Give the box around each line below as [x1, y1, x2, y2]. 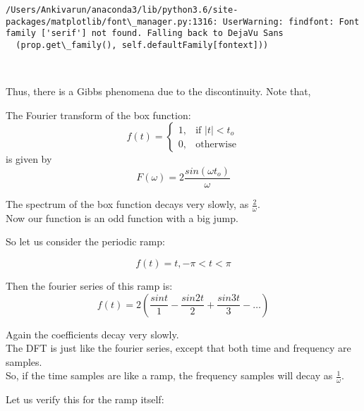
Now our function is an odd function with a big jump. [6, 210, 238, 225]
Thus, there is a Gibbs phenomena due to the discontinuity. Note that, [6, 84, 311, 99]
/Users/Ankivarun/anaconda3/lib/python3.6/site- [6, 5, 238, 15]
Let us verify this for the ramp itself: [6, 392, 164, 407]
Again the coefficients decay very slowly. [6, 326, 179, 341]
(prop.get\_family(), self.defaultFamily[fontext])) [16, 39, 269, 50]
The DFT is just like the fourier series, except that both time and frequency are [6, 341, 351, 355]
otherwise [195, 139, 236, 149]
